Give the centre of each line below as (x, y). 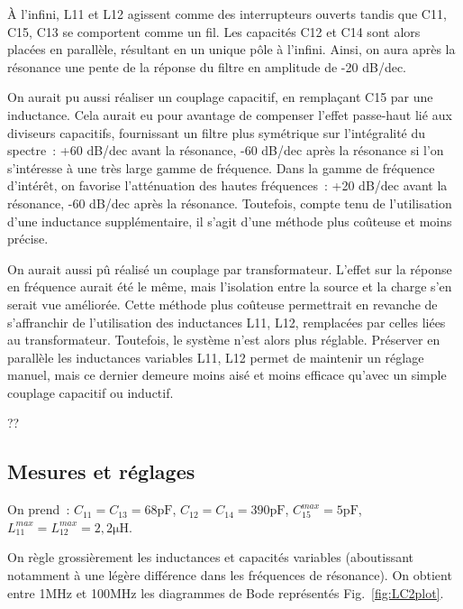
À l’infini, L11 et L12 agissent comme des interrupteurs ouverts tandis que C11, (227, 14)
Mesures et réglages (101, 471)
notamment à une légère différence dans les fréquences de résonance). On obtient (230, 575)
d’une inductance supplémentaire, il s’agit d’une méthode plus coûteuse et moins (230, 221)
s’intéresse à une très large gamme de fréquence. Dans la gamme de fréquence (221, 167)
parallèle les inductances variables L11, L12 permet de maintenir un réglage (216, 357)
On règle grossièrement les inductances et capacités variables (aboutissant (211, 557)
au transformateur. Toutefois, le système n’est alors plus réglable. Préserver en (224, 340)
